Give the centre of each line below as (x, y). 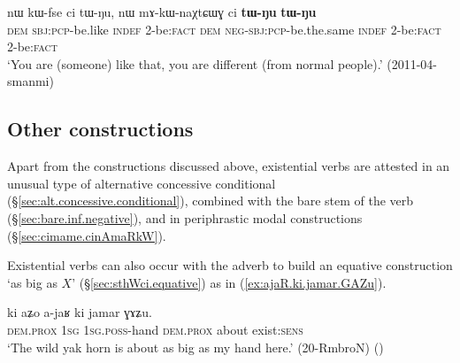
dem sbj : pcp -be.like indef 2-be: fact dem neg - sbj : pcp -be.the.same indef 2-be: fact (224, 29)
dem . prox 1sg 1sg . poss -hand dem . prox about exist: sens (155, 329)
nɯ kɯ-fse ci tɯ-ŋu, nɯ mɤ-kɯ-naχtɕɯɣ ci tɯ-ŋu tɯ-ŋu (162, 12)
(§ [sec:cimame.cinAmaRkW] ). (87, 235)
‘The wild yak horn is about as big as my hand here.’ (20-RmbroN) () (195, 347)
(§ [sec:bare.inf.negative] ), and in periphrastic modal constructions (185, 217)
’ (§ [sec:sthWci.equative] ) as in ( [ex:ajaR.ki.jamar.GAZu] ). (229, 282)
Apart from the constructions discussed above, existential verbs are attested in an (229, 166)
